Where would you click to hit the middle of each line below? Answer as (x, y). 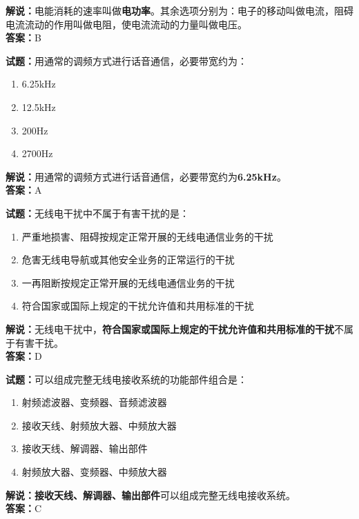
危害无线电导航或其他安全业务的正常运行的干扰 (128, 259)
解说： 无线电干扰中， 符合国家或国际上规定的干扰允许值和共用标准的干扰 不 (175, 328)
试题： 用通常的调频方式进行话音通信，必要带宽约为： (126, 60)
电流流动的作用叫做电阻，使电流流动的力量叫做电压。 (126, 24)
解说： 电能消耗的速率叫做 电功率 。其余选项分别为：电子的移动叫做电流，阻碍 (179, 10)
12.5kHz (39, 106)
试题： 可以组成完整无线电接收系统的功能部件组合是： (126, 379)
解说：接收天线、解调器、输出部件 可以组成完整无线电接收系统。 (151, 495)
